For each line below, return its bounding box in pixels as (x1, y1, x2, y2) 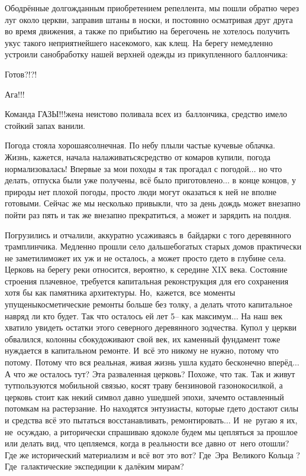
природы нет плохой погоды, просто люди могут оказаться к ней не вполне (5, 185, 276, 197)
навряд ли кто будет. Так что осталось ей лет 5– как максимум (5, 309, 231, 322)
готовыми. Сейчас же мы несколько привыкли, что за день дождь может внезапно (5, 197, 301, 209)
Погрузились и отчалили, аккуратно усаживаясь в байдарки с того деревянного (5, 228, 291, 241)
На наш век (241, 309, 282, 322)
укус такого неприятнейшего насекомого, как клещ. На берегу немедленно (5, 36, 273, 48)
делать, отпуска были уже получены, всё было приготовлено (5, 174, 223, 186)
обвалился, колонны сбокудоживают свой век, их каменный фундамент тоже (5, 332, 281, 345)
